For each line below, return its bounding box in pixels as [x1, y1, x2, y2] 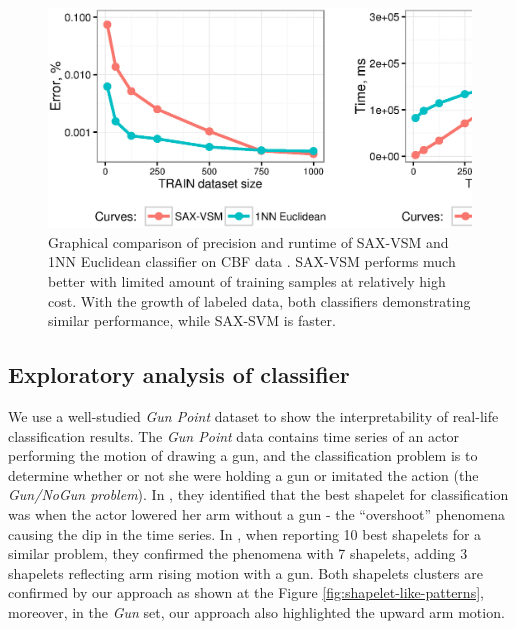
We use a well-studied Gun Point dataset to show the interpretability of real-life [8, 406, 499, 427]
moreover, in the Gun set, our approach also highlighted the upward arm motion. [8, 601, 505, 622]
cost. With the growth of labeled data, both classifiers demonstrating [48, 290, 471, 311]
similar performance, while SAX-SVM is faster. [48, 310, 336, 331]
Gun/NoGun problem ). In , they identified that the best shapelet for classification [8, 484, 509, 505]
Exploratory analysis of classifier [8, 359, 350, 390]
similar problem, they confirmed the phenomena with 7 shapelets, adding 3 [8, 543, 468, 564]
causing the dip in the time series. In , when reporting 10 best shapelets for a [8, 523, 482, 544]
